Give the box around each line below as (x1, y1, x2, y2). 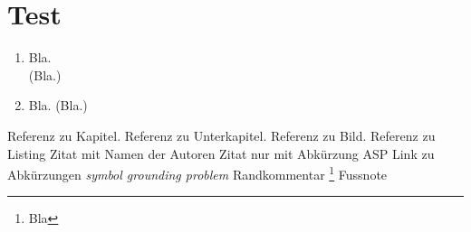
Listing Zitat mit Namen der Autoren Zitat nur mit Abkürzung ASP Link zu (7, 144, 435, 162)
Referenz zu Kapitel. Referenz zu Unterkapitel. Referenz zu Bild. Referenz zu (7, 125, 436, 144)
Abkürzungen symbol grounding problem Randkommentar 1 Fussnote (7, 162, 388, 183)
